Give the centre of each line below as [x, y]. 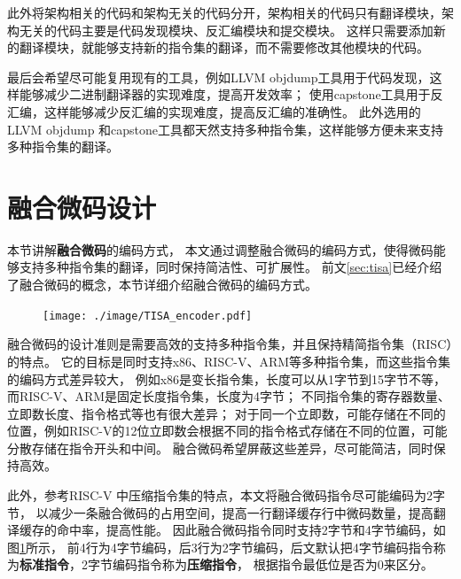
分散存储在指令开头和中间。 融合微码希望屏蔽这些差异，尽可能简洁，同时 [220, 448]
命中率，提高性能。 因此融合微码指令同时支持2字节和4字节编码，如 [251, 530]
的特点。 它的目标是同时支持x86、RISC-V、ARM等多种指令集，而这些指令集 [229, 361]
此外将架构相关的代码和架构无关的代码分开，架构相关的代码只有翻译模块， [224, 12]
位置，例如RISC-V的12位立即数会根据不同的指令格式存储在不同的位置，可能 [227, 431]
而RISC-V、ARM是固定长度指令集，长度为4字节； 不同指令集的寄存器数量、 [229, 396]
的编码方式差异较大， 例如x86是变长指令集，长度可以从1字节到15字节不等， [227, 378]
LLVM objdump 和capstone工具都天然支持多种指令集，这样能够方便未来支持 [226, 129]
